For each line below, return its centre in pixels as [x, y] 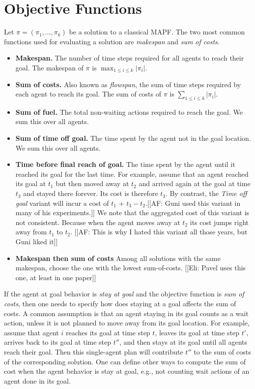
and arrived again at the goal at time [195, 183]
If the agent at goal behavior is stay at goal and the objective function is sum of [124, 294]
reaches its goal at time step [108, 332]
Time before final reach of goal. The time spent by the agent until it [125, 164]
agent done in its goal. [37, 380]
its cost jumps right [219, 222]
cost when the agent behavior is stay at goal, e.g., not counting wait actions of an [127, 371]
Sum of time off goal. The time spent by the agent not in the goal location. [133, 138]
